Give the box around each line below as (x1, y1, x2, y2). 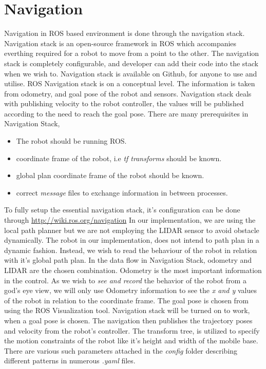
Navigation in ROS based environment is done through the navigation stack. (4, 28, 245, 38)
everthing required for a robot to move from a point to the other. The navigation (4, 48, 259, 59)
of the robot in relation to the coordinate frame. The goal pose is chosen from (4, 295, 249, 305)
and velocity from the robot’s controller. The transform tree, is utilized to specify (4, 325, 260, 336)
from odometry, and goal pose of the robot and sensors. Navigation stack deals (4, 88, 252, 99)
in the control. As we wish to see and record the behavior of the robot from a (4, 275, 246, 285)
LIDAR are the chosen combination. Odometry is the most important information (4, 265, 262, 275)
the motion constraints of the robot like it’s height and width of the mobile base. (4, 335, 258, 346)
